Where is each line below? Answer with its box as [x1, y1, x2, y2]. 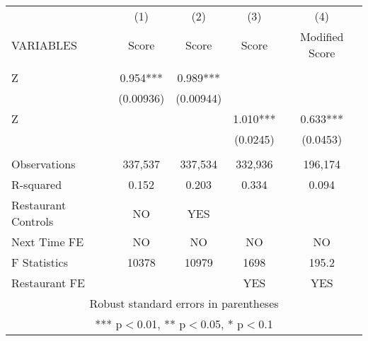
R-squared [11, 176, 62, 192]
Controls [11, 213, 54, 229]
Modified [300, 28, 344, 45]
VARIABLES [11, 36, 77, 53]
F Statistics [11, 254, 68, 270]
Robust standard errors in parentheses [89, 295, 279, 311]
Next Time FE [11, 233, 84, 250]
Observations [11, 156, 76, 172]
